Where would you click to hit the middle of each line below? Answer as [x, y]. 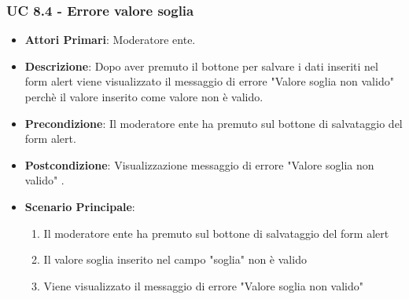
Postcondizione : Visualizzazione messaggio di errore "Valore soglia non [199, 164]
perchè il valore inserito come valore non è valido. [144, 97]
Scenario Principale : [80, 206]
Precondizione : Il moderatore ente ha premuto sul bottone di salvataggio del [214, 123]
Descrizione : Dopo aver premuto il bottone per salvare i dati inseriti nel [201, 66]
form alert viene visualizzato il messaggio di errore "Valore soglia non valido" [209, 81]
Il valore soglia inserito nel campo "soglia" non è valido [175, 259]
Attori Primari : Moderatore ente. [110, 40]
